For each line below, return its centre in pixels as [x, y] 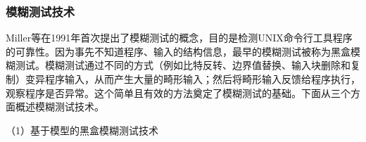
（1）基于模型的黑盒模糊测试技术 [82, 130]
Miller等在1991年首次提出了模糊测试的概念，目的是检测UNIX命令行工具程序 [179, 38]
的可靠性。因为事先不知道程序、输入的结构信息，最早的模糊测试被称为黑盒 [178, 51]
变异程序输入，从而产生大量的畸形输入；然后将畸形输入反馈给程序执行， [193, 79]
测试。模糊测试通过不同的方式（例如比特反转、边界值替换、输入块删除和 [183, 65]
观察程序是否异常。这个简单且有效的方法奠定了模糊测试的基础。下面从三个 [178, 92]
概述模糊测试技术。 [59, 106]
